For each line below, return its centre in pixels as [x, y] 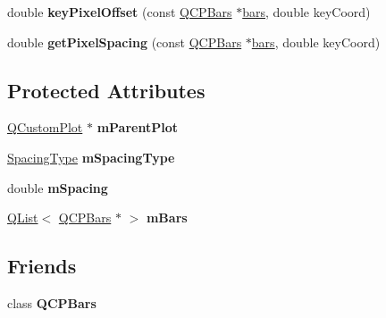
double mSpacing [58, 187]
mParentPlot [137, 127]
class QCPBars [52, 302]
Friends [42, 266]
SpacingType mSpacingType [91, 157]
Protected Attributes [106, 90]
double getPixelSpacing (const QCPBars [125, 42]
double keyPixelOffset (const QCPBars [120, 12]
